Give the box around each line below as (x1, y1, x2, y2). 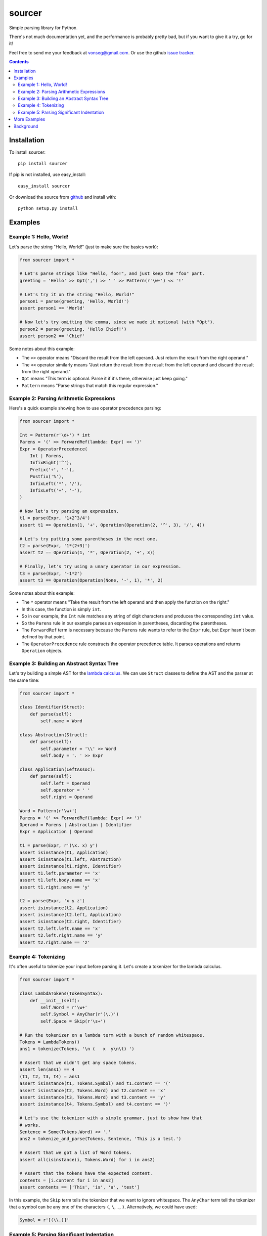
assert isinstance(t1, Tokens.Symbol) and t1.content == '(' (19, 1081, 171, 1086)
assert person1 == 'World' (19, 306, 85, 311)
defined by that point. (21, 634, 65, 640)
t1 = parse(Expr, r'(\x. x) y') (19, 843, 98, 848)
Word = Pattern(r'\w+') (19, 808, 78, 814)
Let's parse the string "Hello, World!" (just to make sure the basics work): (9, 244, 158, 250)
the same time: (9, 677, 40, 683)
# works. (19, 1122, 41, 1128)
